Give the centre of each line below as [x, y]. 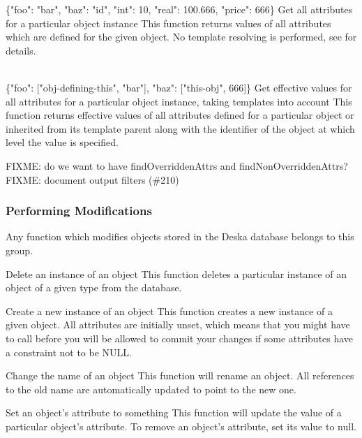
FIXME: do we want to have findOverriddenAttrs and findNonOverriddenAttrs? [177, 165]
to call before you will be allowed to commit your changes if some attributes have [180, 338]
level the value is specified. [62, 142]
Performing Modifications [79, 211]
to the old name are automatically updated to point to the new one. [151, 389]
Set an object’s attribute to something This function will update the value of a [174, 413]
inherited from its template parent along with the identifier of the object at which [180, 128]
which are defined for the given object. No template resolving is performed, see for [181, 37]
